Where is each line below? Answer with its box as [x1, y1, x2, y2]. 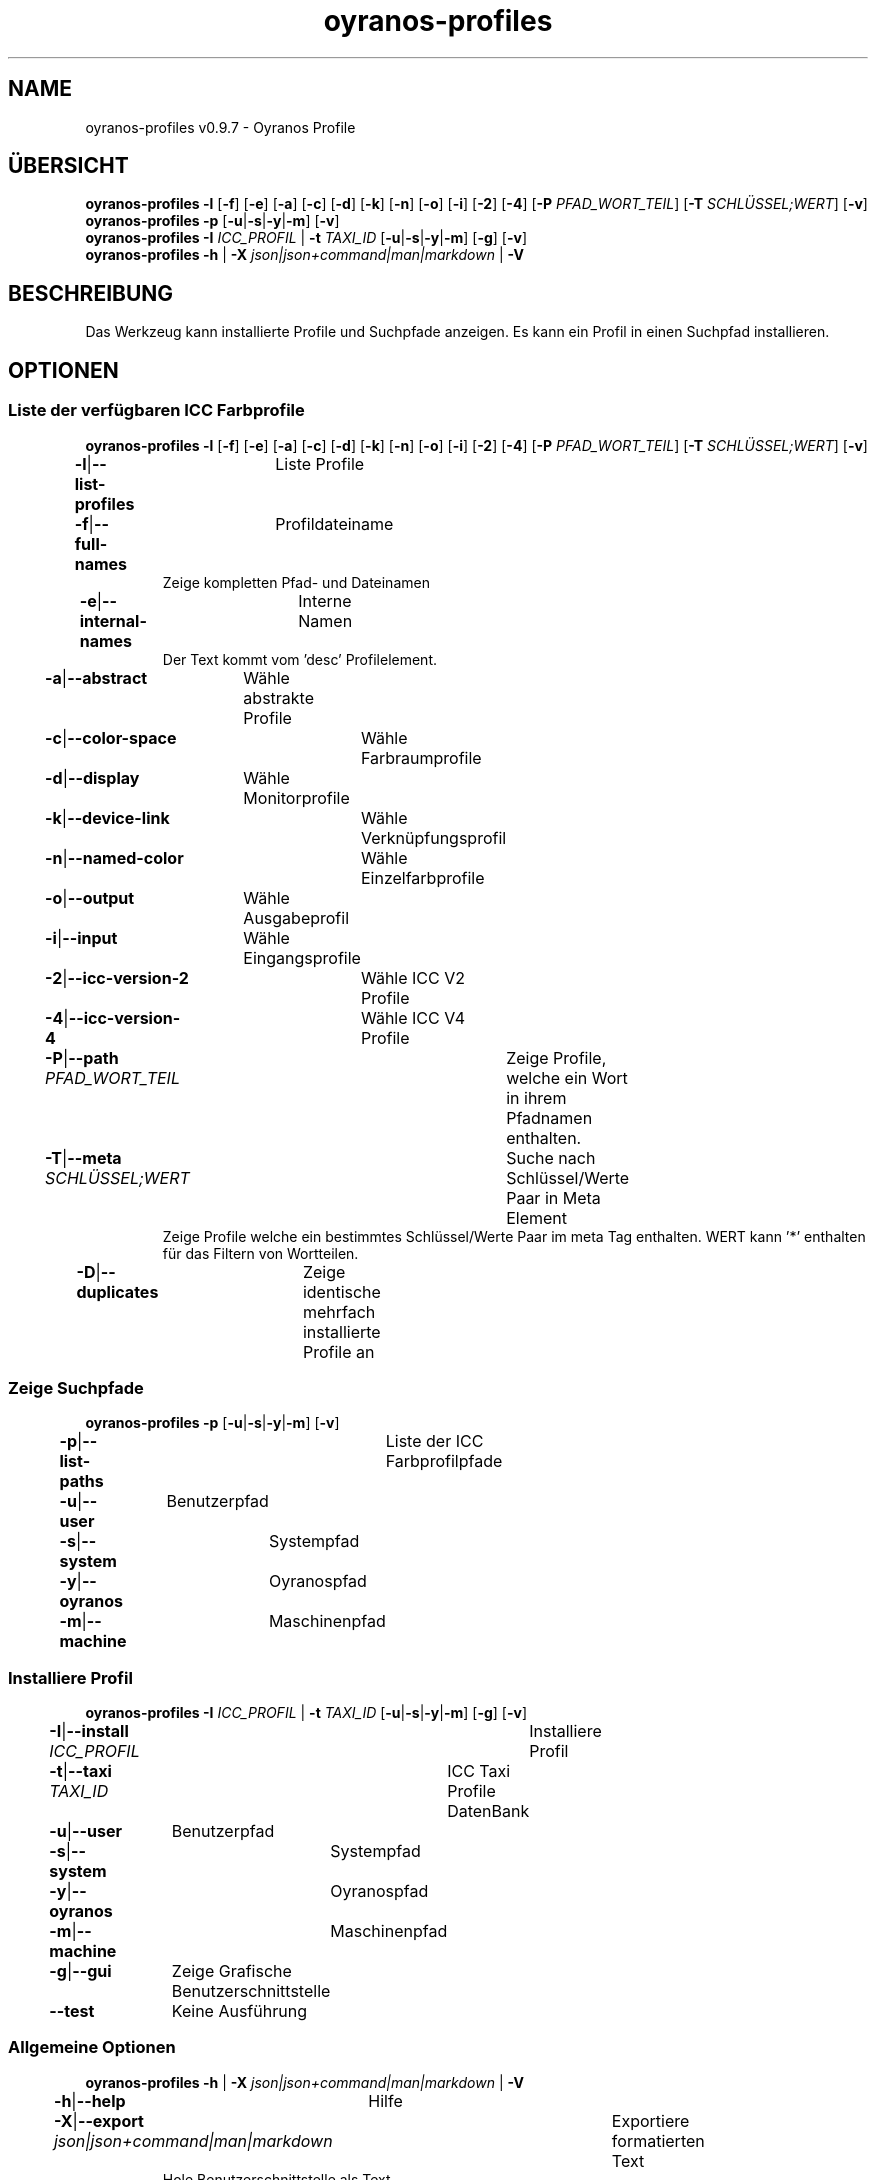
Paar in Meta [506, 1187, 601, 1208]
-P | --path [45, 1047, 119, 1068]
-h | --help [53, 2090, 126, 2111]
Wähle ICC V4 [360, 1007, 466, 1028]
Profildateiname [275, 513, 394, 534]
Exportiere [611, 2110, 690, 2131]
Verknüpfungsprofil [360, 827, 507, 848]
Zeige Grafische [171, 1961, 292, 1981]
